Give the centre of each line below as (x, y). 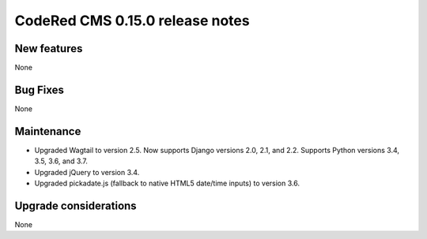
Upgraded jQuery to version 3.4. (87, 172)
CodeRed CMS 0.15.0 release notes (132, 21)
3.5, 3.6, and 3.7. (61, 161)
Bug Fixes (40, 90)
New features (49, 49)
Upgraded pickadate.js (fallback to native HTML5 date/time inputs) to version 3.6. (167, 183)
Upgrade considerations (76, 205)
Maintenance (48, 131)
